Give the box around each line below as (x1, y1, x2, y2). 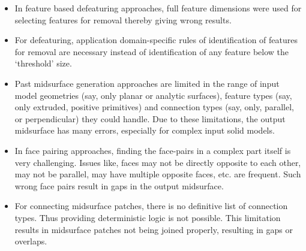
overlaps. (14, 235, 47, 247)
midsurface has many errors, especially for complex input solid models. (14, 124, 275, 137)
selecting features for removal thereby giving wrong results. (14, 13, 232, 26)
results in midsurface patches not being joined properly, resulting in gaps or (14, 223, 293, 235)
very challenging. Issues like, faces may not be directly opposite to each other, (14, 156, 301, 168)
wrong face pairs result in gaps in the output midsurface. (14, 179, 224, 192)
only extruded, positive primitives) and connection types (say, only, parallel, (14, 101, 295, 113)
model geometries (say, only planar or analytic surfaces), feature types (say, (14, 89, 292, 101)
